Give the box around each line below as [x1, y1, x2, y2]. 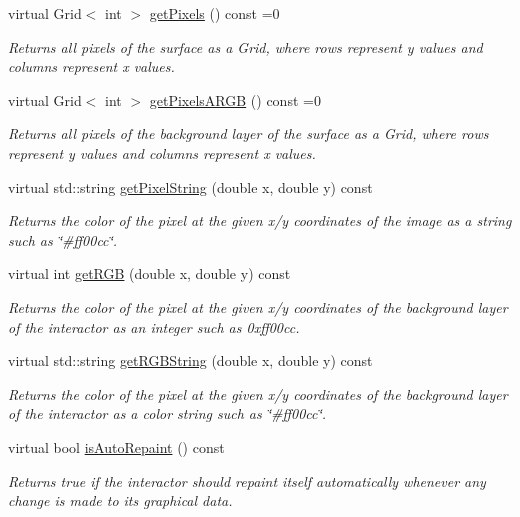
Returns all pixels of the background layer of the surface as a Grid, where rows [8, 123, 489, 144]
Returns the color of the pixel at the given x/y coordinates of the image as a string [8, 210, 512, 231]
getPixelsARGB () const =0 [149, 89, 321, 110]
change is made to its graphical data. [8, 490, 233, 511]
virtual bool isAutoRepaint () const [8, 436, 225, 457]
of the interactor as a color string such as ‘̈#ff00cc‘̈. [8, 403, 327, 424]
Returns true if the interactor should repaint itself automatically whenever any [8, 470, 486, 491]
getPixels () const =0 [149, 3, 280, 23]
